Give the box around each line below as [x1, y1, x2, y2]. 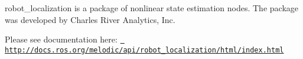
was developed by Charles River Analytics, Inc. [5, 13, 175, 25]
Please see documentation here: [5, 33, 118, 45]
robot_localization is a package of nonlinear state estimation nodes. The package [5, 2, 298, 14]
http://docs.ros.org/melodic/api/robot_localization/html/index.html [5, 45, 284, 54]
